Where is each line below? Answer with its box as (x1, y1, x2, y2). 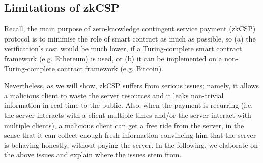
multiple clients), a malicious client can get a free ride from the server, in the (4, 119, 244, 130)
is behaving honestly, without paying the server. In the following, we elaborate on (4, 139, 258, 150)
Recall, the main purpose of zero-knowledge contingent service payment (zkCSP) (4, 23, 256, 34)
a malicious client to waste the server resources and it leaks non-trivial (4, 90, 224, 100)
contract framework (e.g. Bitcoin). (57, 63, 164, 73)
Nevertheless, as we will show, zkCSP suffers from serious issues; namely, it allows (4, 80, 259, 91)
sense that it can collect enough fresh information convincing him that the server (4, 130, 256, 140)
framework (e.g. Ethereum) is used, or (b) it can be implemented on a (4, 53, 222, 63)
